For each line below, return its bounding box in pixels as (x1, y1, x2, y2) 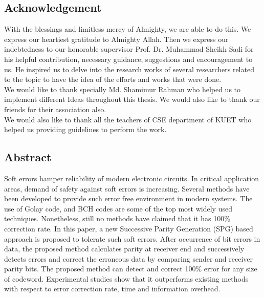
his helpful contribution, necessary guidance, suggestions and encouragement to (4, 53, 253, 64)
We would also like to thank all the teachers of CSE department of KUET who (4, 114, 252, 124)
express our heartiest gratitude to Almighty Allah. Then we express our (4, 33, 229, 44)
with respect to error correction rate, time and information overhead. (4, 283, 221, 294)
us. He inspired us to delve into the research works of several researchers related (4, 63, 254, 74)
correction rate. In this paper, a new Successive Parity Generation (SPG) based (4, 223, 253, 234)
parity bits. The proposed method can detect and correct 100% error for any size (4, 263, 257, 274)
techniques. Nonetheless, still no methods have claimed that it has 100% (4, 213, 230, 224)
